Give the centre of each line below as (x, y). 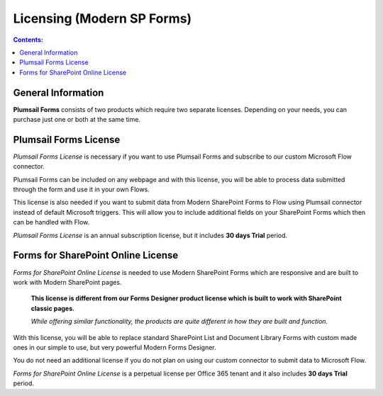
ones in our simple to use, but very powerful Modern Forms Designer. (115, 347)
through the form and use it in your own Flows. (82, 189)
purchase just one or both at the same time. (77, 120)
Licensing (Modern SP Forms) (102, 18)
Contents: (28, 40)
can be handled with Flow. (51, 222)
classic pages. (52, 308)
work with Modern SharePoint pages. (67, 282)
